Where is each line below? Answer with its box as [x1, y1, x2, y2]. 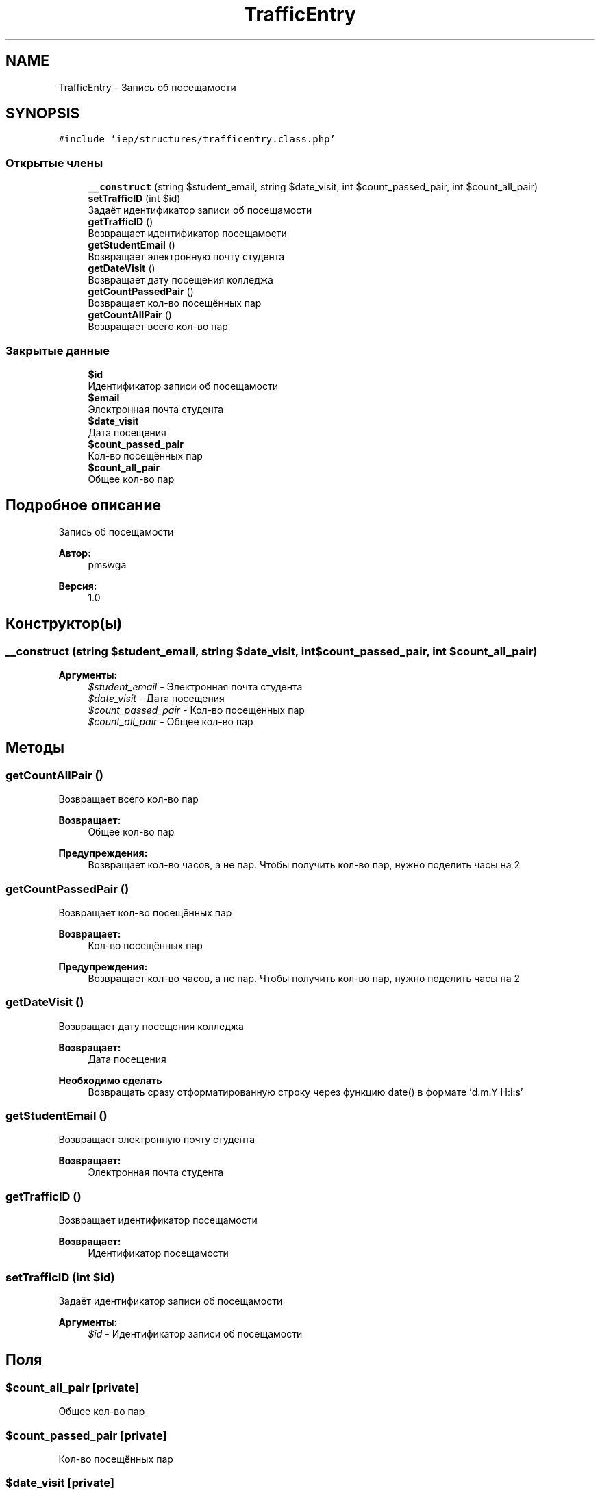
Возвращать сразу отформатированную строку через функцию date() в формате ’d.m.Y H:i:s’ [88, 1086, 523, 1098]
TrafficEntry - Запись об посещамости [58, 81, 236, 93]
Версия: [58, 579, 97, 592]
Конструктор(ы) [5, 615, 123, 633]
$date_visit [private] [5, 1476, 114, 1490]
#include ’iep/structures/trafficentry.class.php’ [58, 134, 336, 145]
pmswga [88, 558, 127, 570]
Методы [5, 739, 64, 757]
